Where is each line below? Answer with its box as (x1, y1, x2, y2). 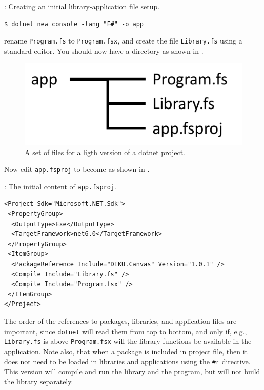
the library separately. (4, 376, 73, 386)
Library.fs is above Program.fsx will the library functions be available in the (4, 336, 252, 346)
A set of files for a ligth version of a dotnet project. (25, 146, 186, 157)
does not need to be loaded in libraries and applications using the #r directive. (4, 356, 251, 366)
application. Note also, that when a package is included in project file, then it (4, 345, 248, 356)
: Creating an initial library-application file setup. (4, 1, 160, 11)
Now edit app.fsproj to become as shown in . (4, 164, 150, 175)
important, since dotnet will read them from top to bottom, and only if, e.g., (4, 326, 247, 336)
